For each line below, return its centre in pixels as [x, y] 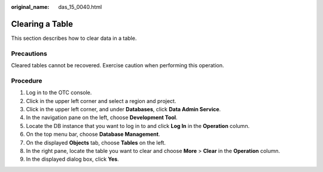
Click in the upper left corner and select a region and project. [101, 101]
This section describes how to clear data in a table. [74, 38]
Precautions [29, 54]
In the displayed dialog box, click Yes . [72, 159]
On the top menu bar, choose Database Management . [93, 135]
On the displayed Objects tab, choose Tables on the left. [96, 142]
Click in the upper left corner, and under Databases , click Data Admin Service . [124, 109]
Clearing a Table [42, 24]
